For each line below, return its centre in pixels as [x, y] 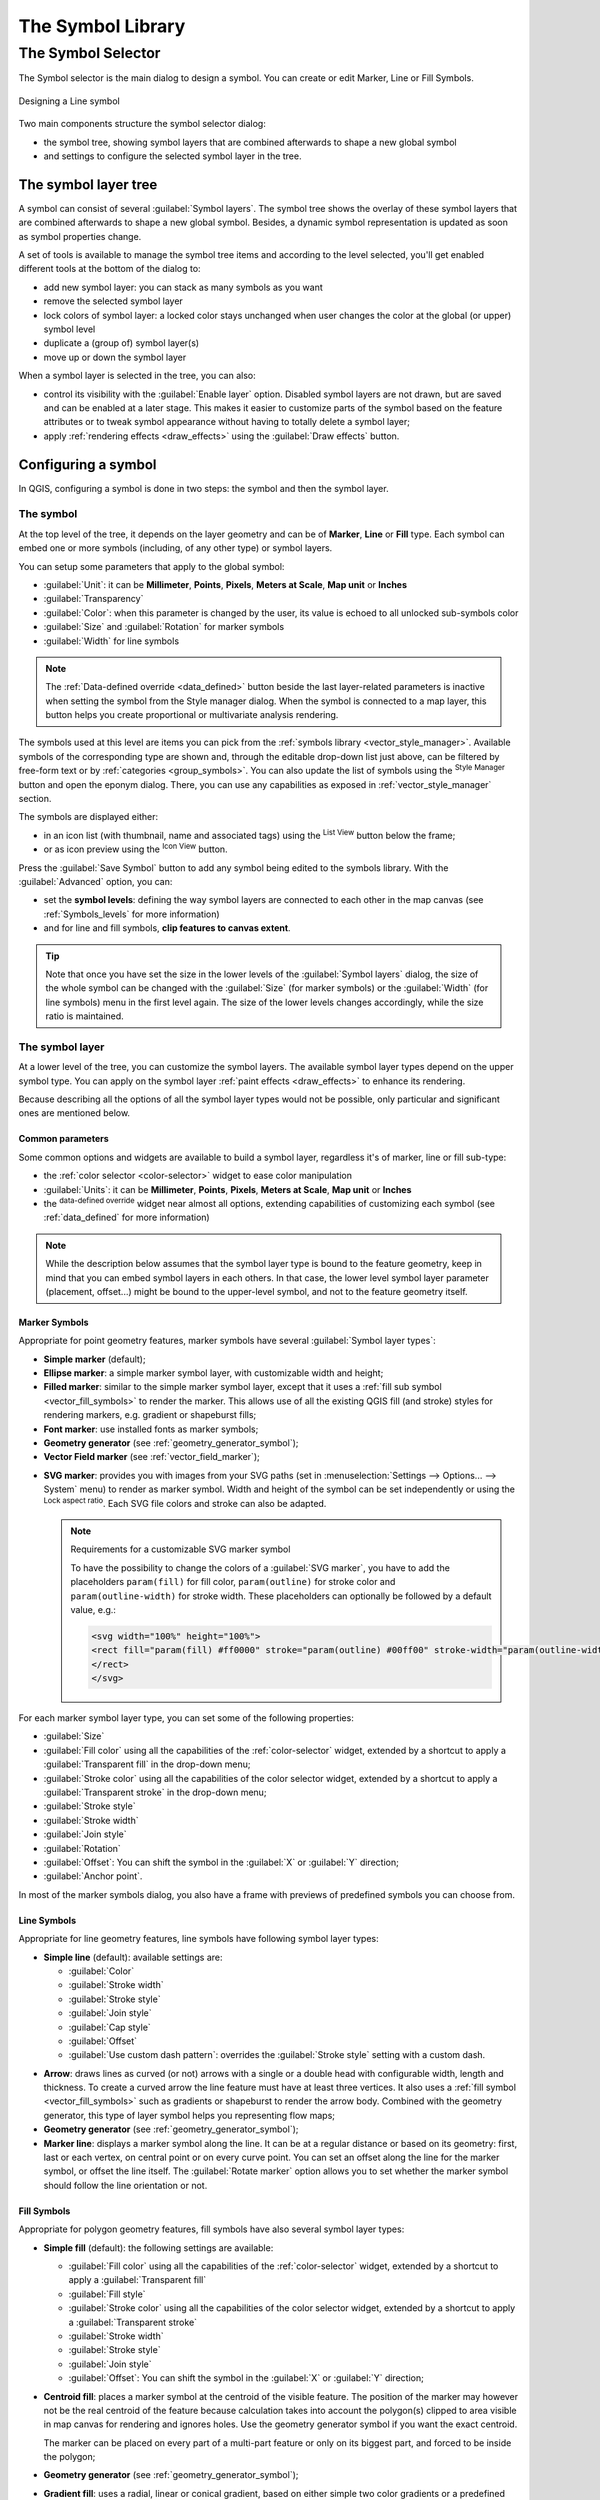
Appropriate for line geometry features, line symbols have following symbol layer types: [198, 1939]
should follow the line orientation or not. [125, 2185]
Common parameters [63, 1139]
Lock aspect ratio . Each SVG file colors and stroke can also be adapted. [185, 1502]
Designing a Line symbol [69, 101]
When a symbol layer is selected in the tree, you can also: [137, 376]
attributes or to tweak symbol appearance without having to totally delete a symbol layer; [226, 422]
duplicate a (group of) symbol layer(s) [121, 343]
